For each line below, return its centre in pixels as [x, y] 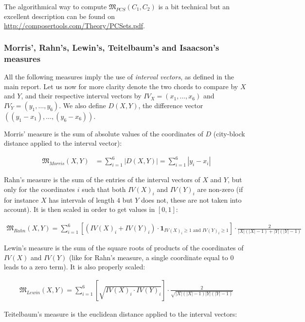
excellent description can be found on [60, 16]
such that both [104, 189]
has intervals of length [82, 199]
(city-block [229, 133]
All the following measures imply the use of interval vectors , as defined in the [119, 76]
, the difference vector [171, 105]
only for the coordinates [40, 189]
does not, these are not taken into [191, 199]
